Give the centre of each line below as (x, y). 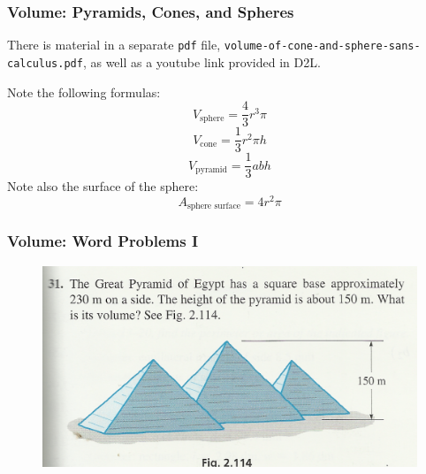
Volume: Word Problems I (103, 241)
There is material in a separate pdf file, (114, 45)
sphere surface (214, 206)
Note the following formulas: (84, 92)
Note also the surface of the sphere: (103, 186)
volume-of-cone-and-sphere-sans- (322, 46)
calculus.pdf (45, 63)
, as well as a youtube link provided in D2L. (202, 61)
